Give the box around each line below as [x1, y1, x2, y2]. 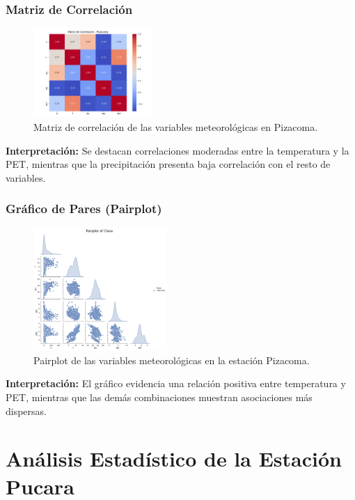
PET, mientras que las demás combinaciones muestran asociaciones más [6, 390, 313, 405]
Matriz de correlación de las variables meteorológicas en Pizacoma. [33, 120, 318, 134]
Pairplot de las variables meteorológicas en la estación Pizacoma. [33, 352, 310, 367]
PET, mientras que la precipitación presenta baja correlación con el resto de [6, 157, 331, 171]
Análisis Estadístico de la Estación [6, 444, 342, 473]
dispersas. [6, 403, 47, 418]
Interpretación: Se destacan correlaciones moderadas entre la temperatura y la [6, 143, 349, 157]
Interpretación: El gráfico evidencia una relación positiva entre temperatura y [6, 376, 346, 391]
